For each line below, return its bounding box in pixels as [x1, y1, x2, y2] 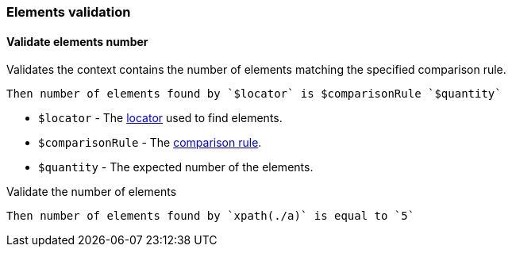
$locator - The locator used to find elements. [38, 111, 283, 125]
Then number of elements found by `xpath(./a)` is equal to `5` [6, 209, 415, 223]
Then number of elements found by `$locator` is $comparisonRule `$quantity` [6, 87, 502, 101]
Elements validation [6, 4, 131, 20]
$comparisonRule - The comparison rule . [38, 136, 262, 150]
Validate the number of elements [6, 185, 177, 199]
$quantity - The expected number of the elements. [38, 160, 314, 174]
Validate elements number [6, 34, 148, 48]
